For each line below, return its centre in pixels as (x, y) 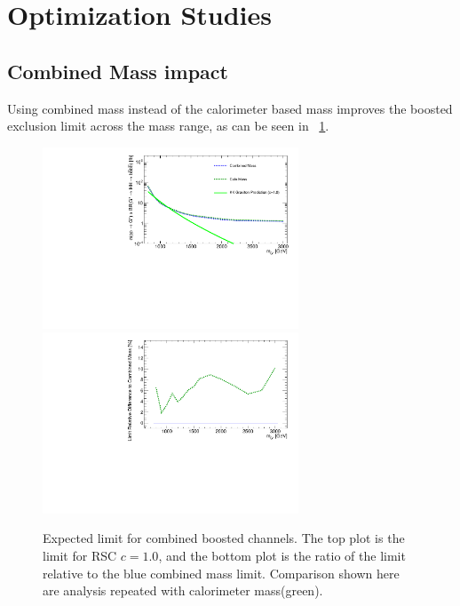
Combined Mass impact (118, 71)
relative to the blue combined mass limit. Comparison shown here (221, 573)
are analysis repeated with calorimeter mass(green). (183, 590)
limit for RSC (80, 556)
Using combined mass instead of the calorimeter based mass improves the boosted (230, 108)
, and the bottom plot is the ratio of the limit (282, 556)
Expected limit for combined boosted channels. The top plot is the (224, 538)
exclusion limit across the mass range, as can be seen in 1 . (168, 126)
